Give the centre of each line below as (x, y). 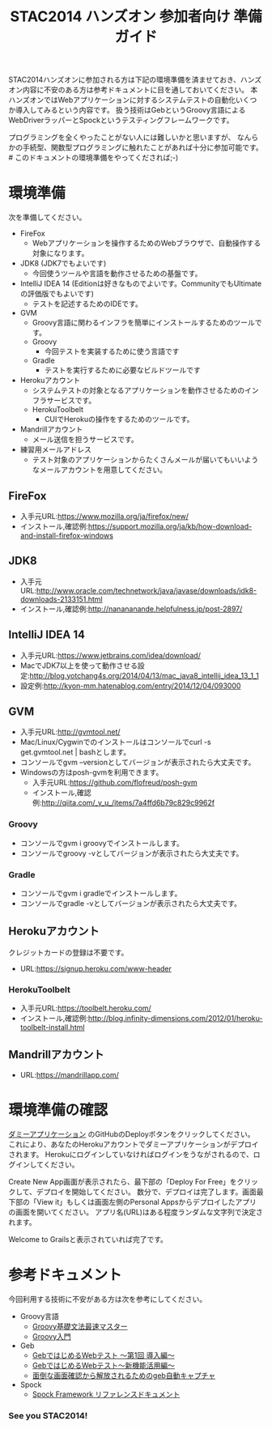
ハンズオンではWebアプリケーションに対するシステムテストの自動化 (122, 100)
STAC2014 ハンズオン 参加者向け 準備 (136, 17)
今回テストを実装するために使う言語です (112, 351)
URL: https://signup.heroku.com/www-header (96, 968)
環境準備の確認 (58, 1110)
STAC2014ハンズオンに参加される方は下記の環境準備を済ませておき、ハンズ (135, 80)
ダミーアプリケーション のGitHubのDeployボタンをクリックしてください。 (132, 1133)
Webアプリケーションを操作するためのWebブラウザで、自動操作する (147, 243)
